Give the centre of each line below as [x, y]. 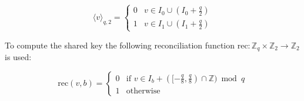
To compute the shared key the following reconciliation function [120, 45]
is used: [18, 57]
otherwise [143, 91]
